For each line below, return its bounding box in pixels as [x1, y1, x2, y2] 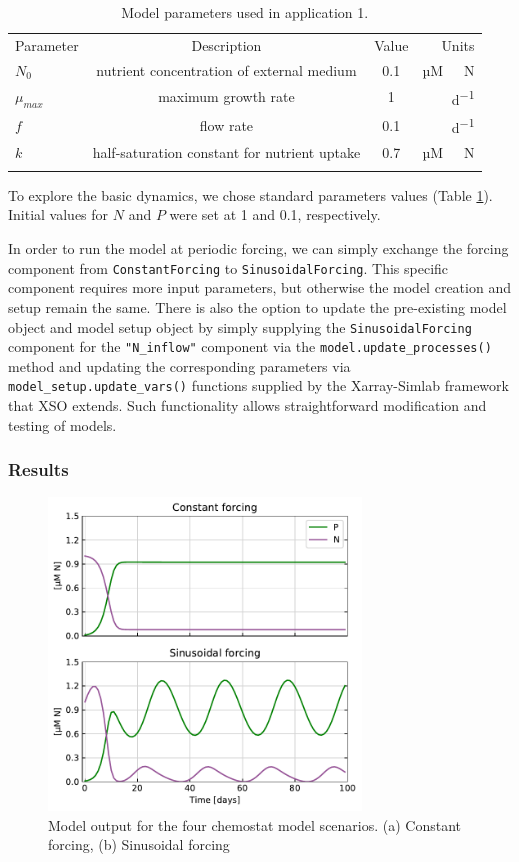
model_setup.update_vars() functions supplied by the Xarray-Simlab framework [8, 375, 509, 396]
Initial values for [8, 204, 109, 225]
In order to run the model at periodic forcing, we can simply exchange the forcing [8, 238, 509, 259]
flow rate [199, 114, 254, 135]
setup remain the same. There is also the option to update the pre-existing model [8, 296, 507, 317]
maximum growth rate [158, 86, 295, 107]
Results [8, 457, 69, 482]
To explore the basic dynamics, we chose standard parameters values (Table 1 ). [8, 184, 493, 205]
